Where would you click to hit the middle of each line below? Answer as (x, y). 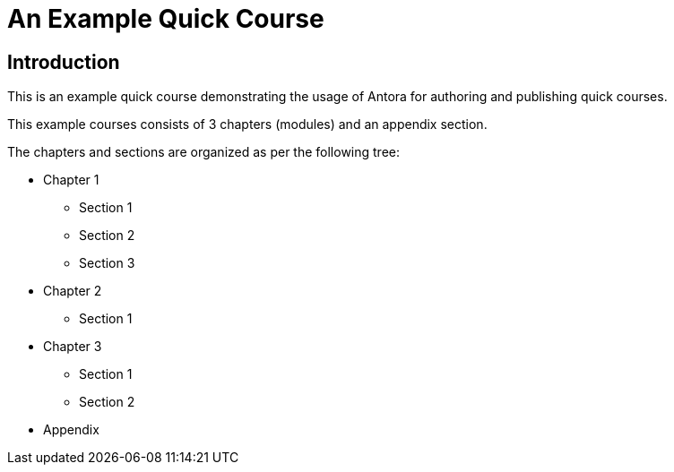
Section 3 (107, 263)
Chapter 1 (71, 180)
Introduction (64, 62)
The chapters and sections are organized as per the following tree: (204, 152)
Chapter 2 (73, 291)
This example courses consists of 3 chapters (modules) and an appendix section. (247, 124)
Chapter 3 (73, 347)
